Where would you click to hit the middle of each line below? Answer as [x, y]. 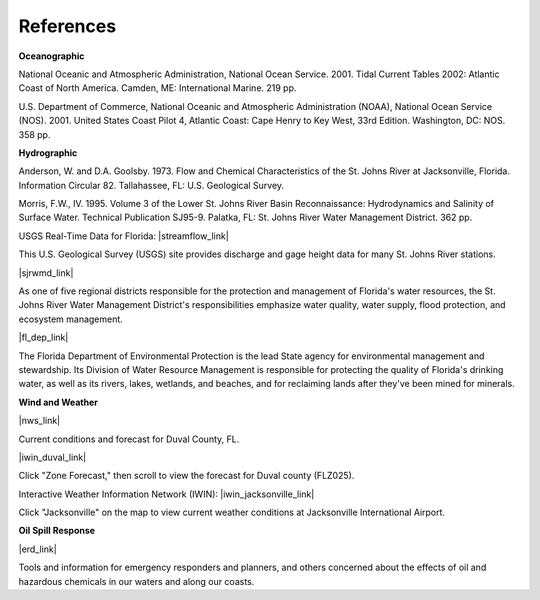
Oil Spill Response [56, 531]
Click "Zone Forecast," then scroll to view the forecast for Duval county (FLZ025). [186, 476]
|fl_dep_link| [43, 337]
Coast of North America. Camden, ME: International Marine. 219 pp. [157, 88]
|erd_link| [37, 549]
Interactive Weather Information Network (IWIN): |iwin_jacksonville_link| [166, 494]
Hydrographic [48, 152]
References [67, 26]
